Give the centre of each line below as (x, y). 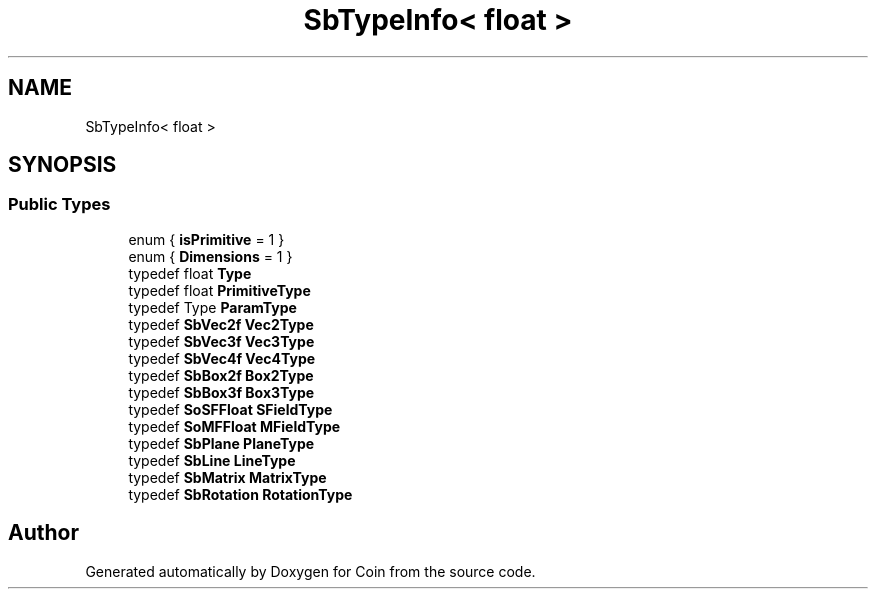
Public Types (59, 204)
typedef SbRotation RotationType (240, 494)
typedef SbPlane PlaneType (221, 443)
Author (43, 533)
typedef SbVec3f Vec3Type (221, 341)
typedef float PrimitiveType (219, 290)
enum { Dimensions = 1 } (210, 256)
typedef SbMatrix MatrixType (227, 477)
